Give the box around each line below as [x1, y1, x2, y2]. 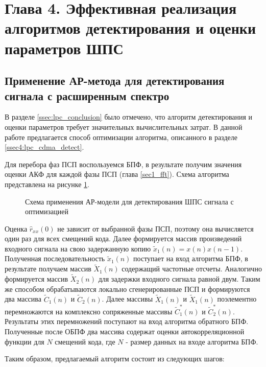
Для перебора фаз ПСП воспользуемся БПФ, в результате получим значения [5, 158, 242, 169]
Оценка [5, 223, 28, 234]
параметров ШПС [5, 37, 124, 58]
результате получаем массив [5, 263, 91, 274]
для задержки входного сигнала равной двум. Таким [98, 273, 260, 284]
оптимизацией [25, 206, 68, 217]
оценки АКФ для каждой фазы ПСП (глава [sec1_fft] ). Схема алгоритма [5, 169, 229, 179]
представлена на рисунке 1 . [5, 178, 89, 189]
